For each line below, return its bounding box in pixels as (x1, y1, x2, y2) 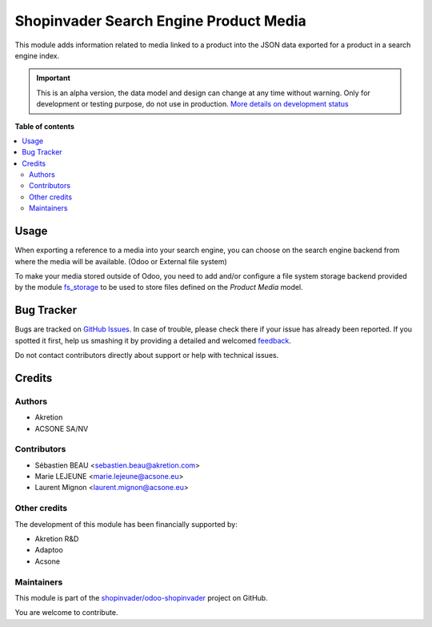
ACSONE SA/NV (34, 424, 89, 433)
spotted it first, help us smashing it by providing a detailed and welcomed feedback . (14, 336, 292, 345)
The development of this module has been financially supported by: (14, 519, 238, 529)
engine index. (14, 50, 60, 60)
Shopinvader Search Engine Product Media (14, 12, 307, 30)
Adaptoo (34, 545, 63, 555)
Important (36, 73, 71, 83)
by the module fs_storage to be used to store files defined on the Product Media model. (14, 283, 303, 292)
